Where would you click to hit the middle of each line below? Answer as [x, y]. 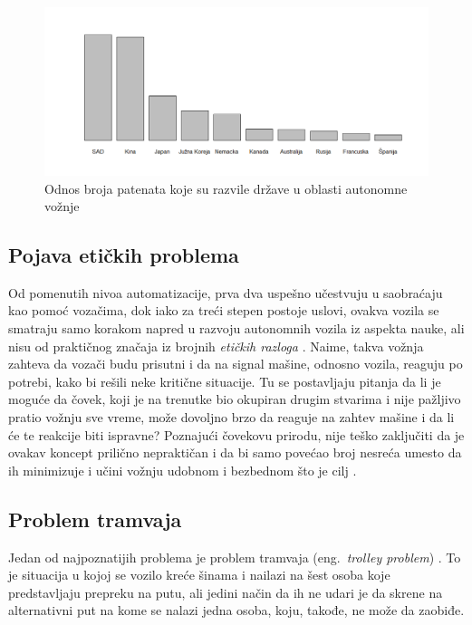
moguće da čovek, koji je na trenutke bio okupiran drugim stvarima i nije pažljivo [235, 399]
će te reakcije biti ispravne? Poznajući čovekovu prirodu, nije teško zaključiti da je [236, 434]
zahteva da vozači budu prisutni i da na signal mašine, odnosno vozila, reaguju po [236, 364]
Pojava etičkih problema [124, 255]
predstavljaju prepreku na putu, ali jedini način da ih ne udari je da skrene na [226, 592]
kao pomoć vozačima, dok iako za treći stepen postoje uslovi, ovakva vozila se [224, 310]
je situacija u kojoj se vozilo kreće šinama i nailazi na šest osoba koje [199, 575]
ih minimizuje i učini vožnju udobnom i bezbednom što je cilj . [183, 470]
